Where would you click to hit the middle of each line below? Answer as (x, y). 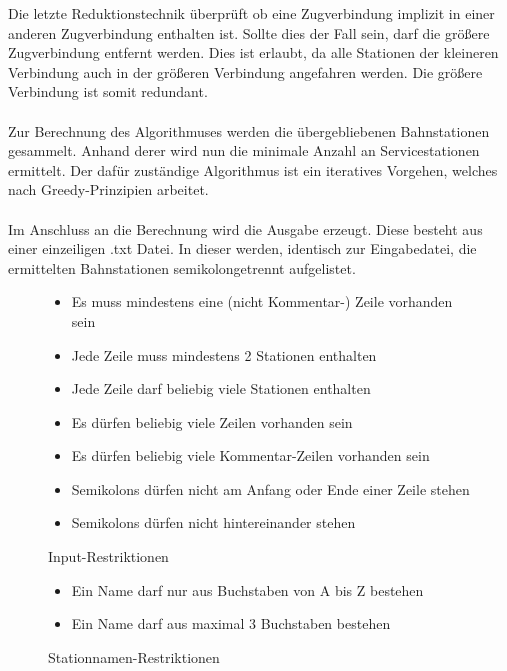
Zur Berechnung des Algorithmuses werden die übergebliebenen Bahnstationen (249, 130)
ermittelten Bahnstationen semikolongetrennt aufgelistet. (182, 267)
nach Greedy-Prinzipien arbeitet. (108, 189)
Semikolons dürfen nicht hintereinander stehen (213, 522)
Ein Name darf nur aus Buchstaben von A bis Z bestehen (247, 589)
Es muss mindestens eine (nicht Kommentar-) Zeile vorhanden (262, 301)
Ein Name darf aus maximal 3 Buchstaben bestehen (231, 623)
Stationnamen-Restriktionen (134, 656)
